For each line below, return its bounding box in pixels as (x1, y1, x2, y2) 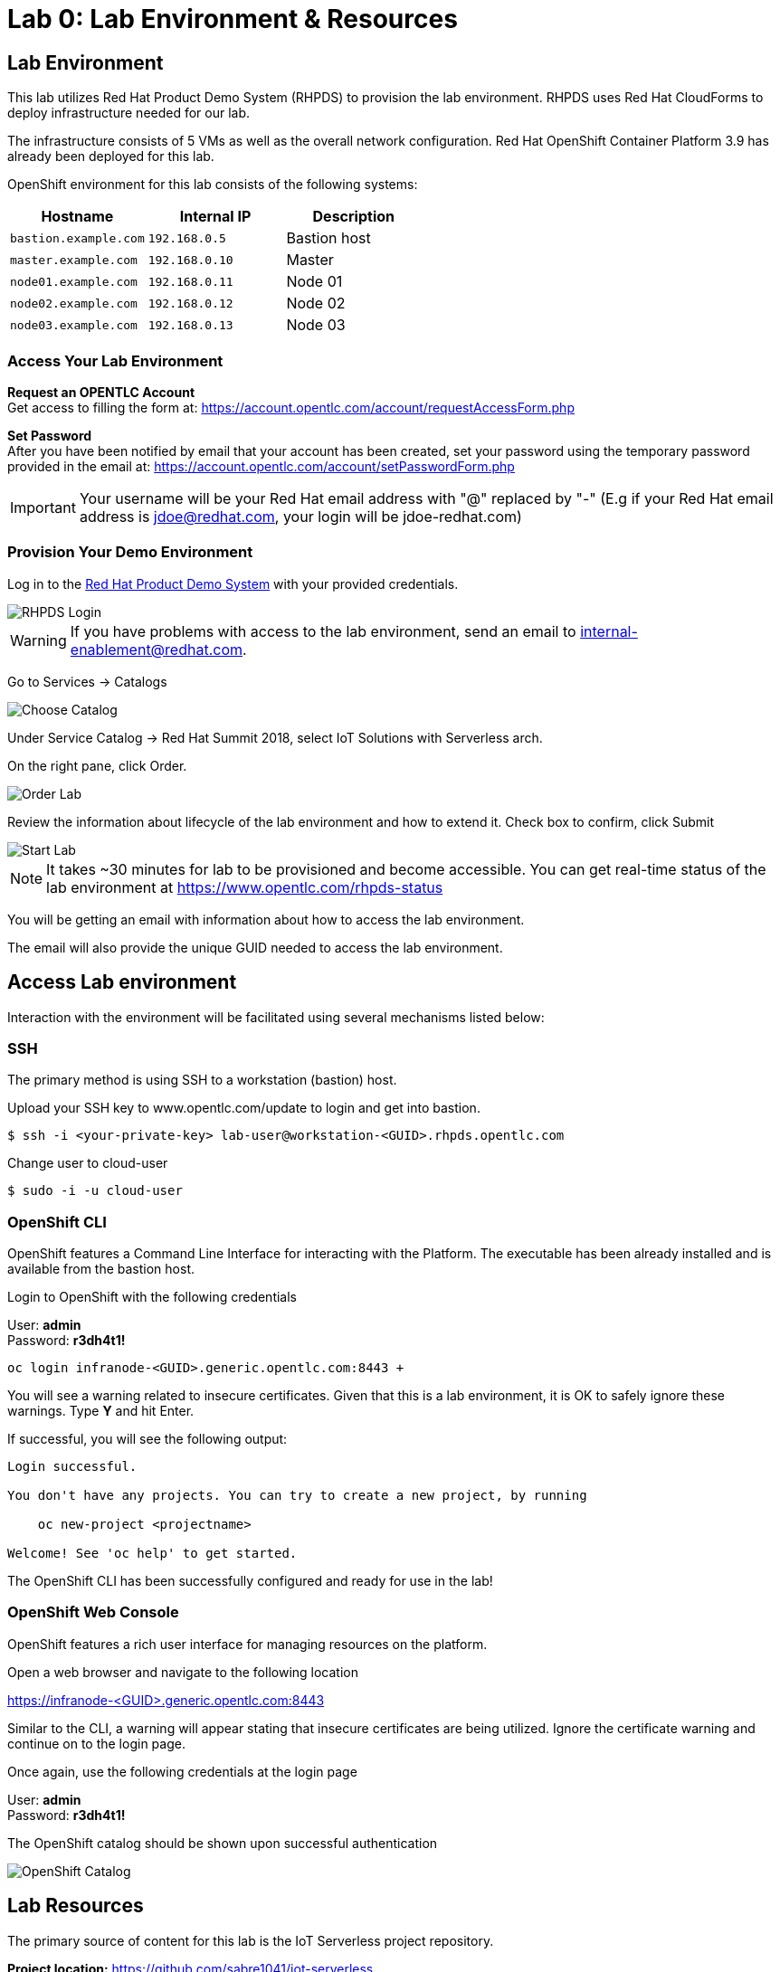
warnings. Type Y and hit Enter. (7, 1403, 195, 1419)
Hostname (41, 207, 114, 226)
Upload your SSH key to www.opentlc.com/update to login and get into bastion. (7, 1100, 480, 1116)
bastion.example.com (10, 231, 145, 245)
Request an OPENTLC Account (7, 384, 195, 400)
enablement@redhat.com (70, 640, 243, 659)
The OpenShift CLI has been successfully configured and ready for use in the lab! (7, 1573, 493, 1589)
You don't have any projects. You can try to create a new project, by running (7, 1488, 587, 1503)
